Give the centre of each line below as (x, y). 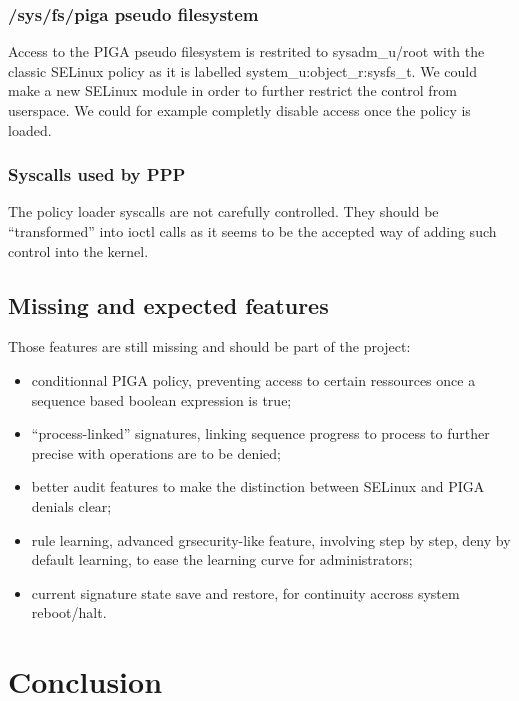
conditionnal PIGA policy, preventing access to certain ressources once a (253, 379)
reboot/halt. (69, 612)
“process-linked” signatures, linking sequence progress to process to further (260, 433)
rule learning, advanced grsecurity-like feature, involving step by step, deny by (271, 539)
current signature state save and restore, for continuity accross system (245, 592)
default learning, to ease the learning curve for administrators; (222, 559)
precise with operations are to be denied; (156, 452)
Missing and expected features (168, 304)
